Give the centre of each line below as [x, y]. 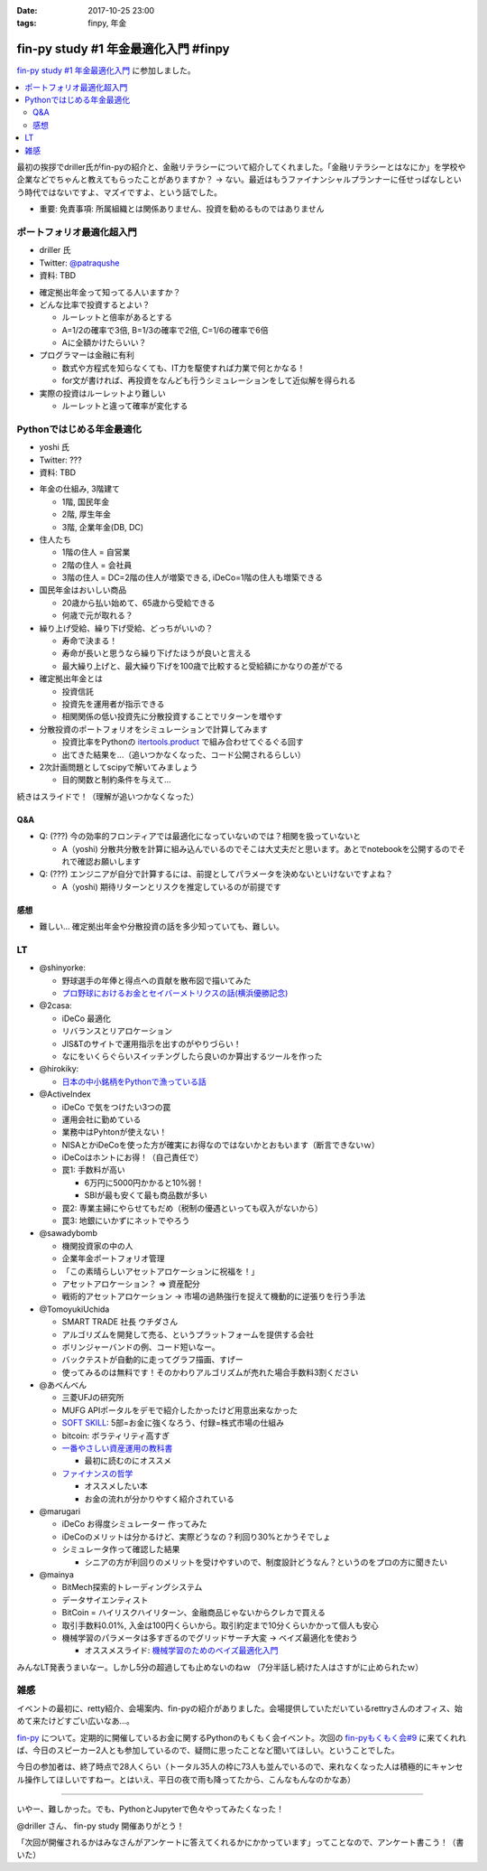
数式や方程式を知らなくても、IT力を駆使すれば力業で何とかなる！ [184, 368]
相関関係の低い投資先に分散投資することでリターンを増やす [172, 716]
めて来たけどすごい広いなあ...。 [76, 1721]
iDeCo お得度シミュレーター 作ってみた [134, 1524]
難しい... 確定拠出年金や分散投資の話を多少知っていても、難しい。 [161, 927]
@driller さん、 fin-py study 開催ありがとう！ [101, 1826]
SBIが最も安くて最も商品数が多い [146, 1195]
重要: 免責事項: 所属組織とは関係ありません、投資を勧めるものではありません [182, 209]
